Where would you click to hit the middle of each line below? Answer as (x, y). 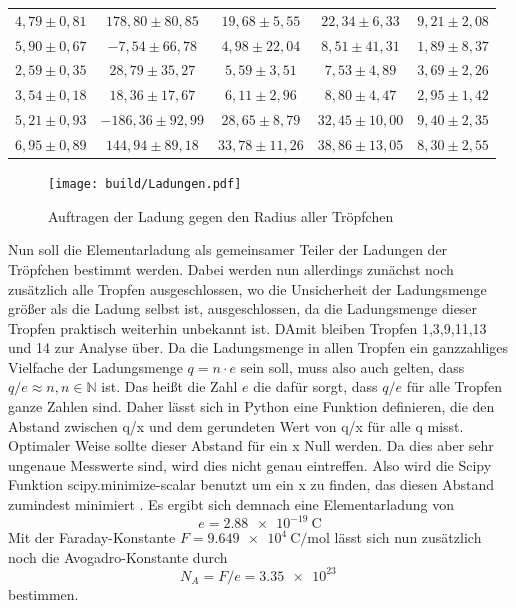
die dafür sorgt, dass (315, 386)
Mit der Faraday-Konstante (92, 537)
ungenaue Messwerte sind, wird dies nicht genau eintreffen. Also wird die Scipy (250, 464)
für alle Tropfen (454, 386)
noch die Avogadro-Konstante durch (118, 556)
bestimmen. (43, 593)
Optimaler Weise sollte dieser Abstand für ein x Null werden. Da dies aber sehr (251, 445)
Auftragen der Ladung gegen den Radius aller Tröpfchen (221, 215)
